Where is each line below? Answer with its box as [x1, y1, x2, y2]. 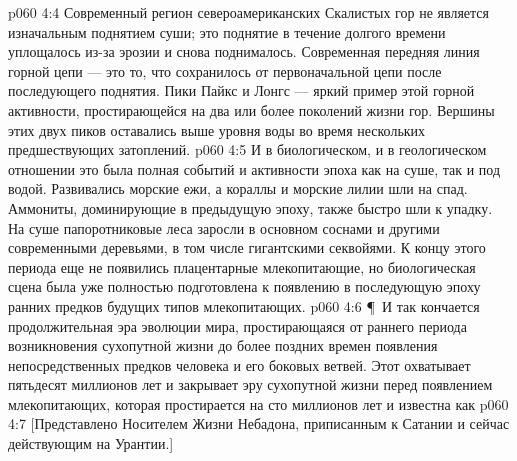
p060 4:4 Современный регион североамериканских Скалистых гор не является [8, 2, 489, 22]
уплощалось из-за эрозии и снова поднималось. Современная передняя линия [8, 41, 480, 62]
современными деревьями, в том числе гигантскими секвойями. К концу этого [8, 237, 486, 258]
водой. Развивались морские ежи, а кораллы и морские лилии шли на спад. [8, 178, 468, 199]
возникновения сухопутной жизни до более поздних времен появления [8, 335, 438, 356]
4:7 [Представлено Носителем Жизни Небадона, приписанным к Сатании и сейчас [8, 413, 510, 434]
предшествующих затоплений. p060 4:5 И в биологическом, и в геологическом [8, 139, 487, 160]
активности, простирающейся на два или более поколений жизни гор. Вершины [8, 99, 495, 120]
